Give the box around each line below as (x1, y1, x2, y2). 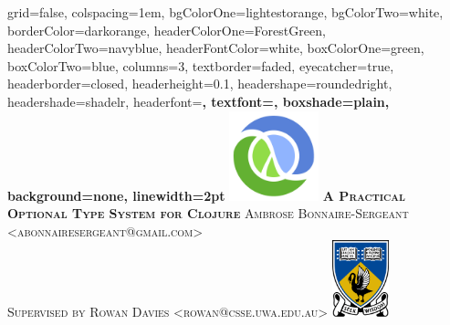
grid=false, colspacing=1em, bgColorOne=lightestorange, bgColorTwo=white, (7, 3, 444, 21)
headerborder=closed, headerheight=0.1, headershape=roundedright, (7, 74, 392, 93)
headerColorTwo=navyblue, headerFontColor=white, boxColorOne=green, (7, 38, 424, 58)
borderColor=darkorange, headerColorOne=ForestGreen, (7, 20, 326, 39)
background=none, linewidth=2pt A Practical (7, 185, 405, 204)
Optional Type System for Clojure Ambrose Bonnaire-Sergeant (7, 204, 409, 223)
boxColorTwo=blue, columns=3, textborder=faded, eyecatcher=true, (7, 56, 394, 75)
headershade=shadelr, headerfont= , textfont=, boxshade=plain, (7, 91, 390, 110)
